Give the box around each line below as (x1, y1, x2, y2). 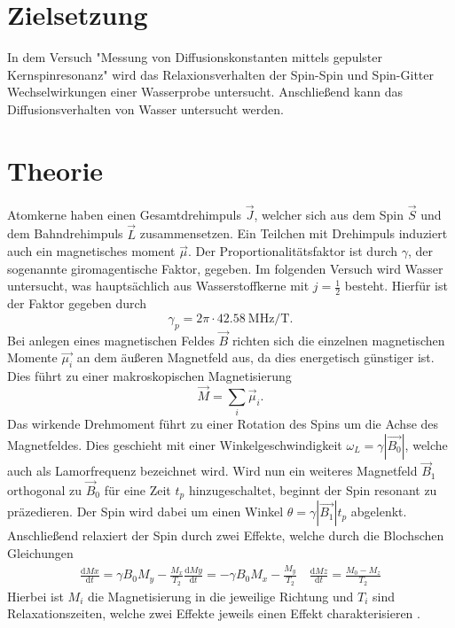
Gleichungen (7, 544, 74, 562)
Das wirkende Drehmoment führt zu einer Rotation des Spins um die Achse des (7, 415, 439, 433)
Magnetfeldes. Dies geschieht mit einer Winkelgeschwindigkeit (7, 436, 342, 454)
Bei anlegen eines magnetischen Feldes (7, 330, 215, 349)
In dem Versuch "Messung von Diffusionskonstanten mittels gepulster (7, 48, 382, 66)
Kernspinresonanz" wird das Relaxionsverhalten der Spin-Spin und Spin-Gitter (7, 65, 434, 83)
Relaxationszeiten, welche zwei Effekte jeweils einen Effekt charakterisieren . (7, 604, 420, 623)
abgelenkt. (350, 502, 407, 521)
